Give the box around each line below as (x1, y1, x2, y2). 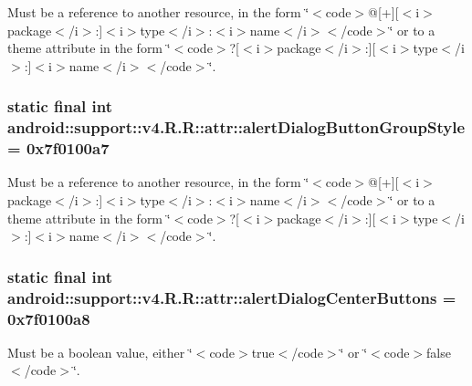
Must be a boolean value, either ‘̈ (7, 342, 193, 361)
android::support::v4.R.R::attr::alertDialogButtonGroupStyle (7, 116, 466, 139)
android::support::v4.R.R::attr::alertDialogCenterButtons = (7, 286, 456, 308)
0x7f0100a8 (7, 307, 90, 329)
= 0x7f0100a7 (7, 137, 110, 160)
